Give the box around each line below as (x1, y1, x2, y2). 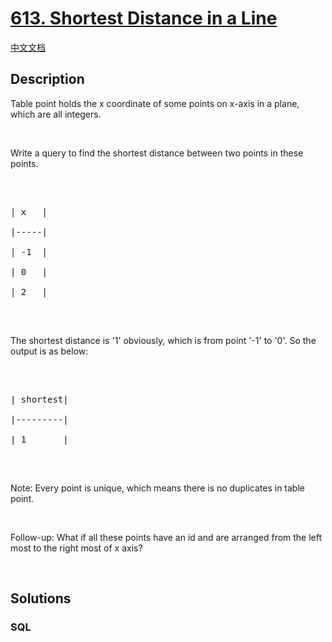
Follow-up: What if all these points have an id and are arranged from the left (10, 531, 323, 543)
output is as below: (10, 345, 89, 357)
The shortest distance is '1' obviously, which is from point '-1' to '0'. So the (10, 334, 317, 346)
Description (10, 71, 85, 88)
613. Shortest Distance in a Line (10, 7, 278, 30)
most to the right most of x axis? (10, 542, 143, 554)
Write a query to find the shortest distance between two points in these (10, 147, 304, 159)
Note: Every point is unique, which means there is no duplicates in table (10, 482, 305, 494)
